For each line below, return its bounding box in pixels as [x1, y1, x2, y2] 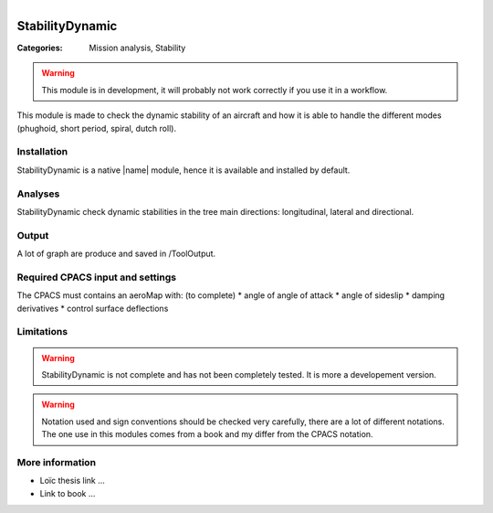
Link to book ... [39, 487, 96, 498]
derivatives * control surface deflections [16, 303, 169, 314]
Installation [16, 145, 68, 158]
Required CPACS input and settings [16, 271, 177, 283]
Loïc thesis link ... [39, 476, 105, 486]
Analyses [16, 187, 60, 200]
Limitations [16, 326, 68, 338]
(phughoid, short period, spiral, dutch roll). [16, 123, 177, 134]
